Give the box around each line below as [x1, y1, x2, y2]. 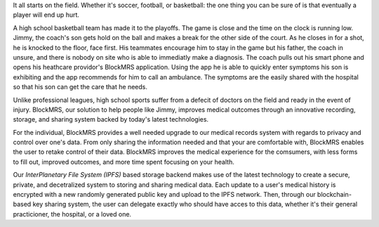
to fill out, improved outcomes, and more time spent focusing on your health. [13, 157, 234, 166]
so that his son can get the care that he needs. [13, 83, 147, 91]
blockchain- [317, 190, 352, 199]
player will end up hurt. [13, 11, 80, 19]
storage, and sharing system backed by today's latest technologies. [13, 115, 209, 124]
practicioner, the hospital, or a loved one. [13, 209, 132, 218]
